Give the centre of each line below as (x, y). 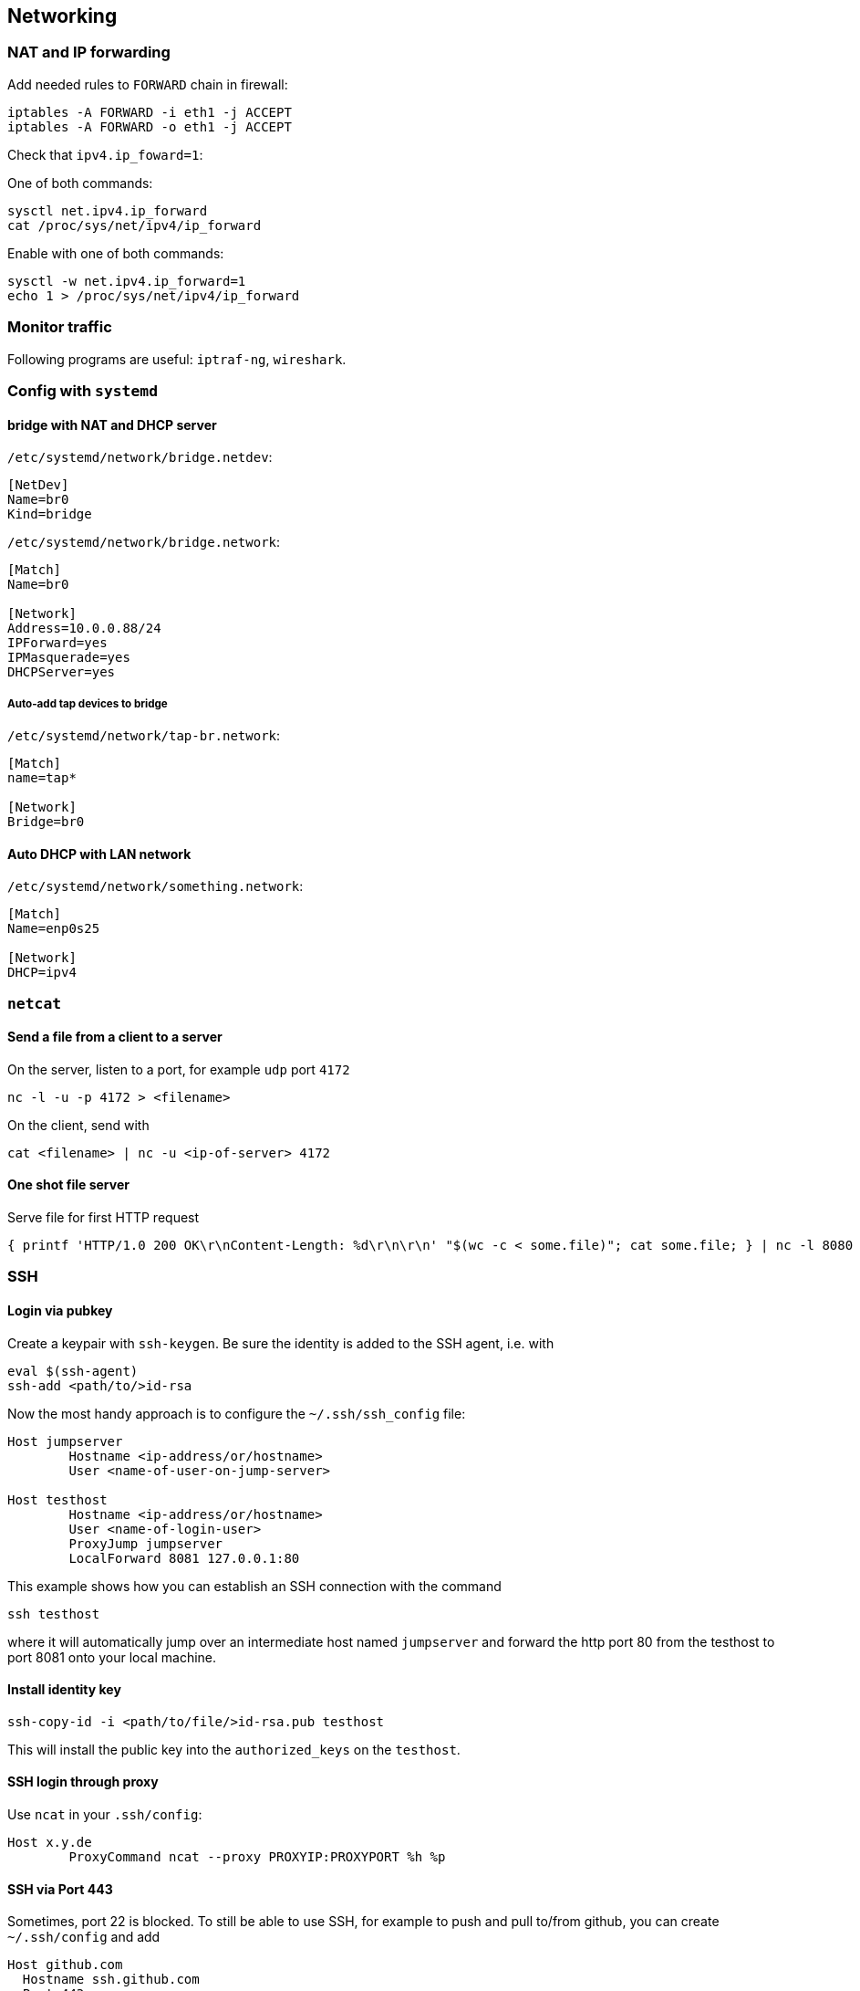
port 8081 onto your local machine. (112, 1657)
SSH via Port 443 (60, 1889)
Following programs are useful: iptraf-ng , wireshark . (177, 359)
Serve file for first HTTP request (104, 1217)
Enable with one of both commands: (116, 253)
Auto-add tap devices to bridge (88, 703)
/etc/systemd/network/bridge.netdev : (140, 457)
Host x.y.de (50, 1842)
